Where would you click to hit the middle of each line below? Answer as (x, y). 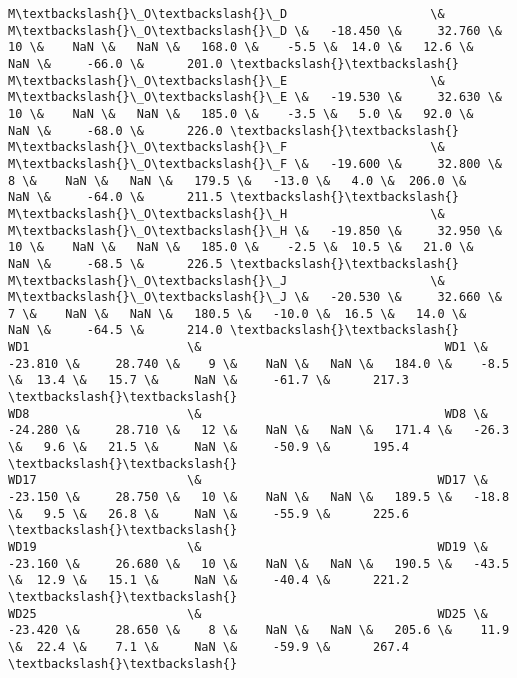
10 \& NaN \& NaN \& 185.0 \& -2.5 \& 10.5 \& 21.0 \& (241, 247)
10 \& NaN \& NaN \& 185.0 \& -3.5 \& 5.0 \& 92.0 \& (241, 113)
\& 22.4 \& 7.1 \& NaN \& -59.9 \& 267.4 (208, 646)
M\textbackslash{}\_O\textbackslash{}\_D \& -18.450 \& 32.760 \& (255, 30)
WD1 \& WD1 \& (248, 347)
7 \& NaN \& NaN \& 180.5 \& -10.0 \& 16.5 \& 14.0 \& (237, 313)
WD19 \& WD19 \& (248, 547)
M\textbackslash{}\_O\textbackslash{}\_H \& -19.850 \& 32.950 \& (255, 230)
